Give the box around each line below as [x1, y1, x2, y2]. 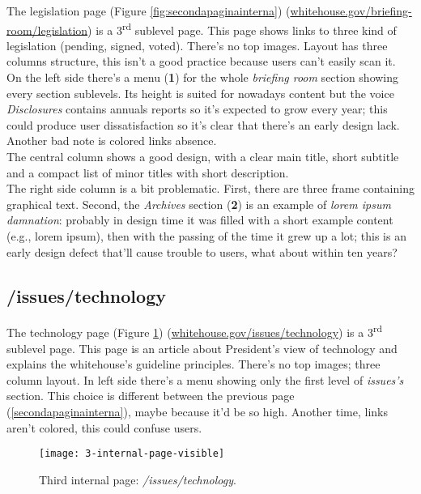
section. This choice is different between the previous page [6, 387, 295, 404]
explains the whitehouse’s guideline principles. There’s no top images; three [6, 356, 381, 373]
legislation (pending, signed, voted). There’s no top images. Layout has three [6, 36, 388, 53]
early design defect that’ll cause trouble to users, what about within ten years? [6, 243, 398, 260]
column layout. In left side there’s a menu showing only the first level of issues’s [6, 371, 404, 388]
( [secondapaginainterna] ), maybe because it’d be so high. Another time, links [6, 402, 388, 419]
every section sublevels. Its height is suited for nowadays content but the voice [6, 84, 394, 101]
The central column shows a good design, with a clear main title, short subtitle [6, 148, 399, 164]
